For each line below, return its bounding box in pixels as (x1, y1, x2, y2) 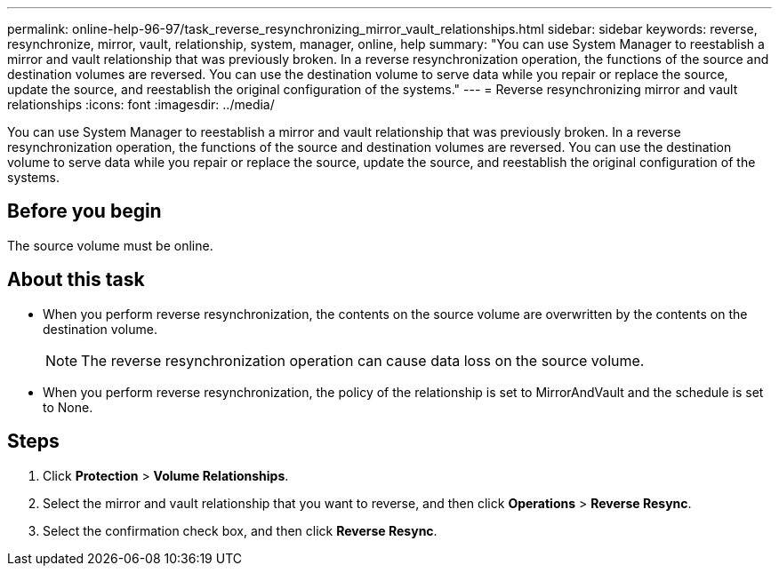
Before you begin (7, 200, 162, 223)
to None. (43, 399, 93, 415)
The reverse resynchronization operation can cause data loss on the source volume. (81, 351, 645, 370)
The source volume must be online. (7, 237, 213, 253)
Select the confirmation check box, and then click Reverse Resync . (43, 522, 438, 538)
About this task (7, 268, 145, 291)
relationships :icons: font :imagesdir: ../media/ (7, 97, 275, 112)
